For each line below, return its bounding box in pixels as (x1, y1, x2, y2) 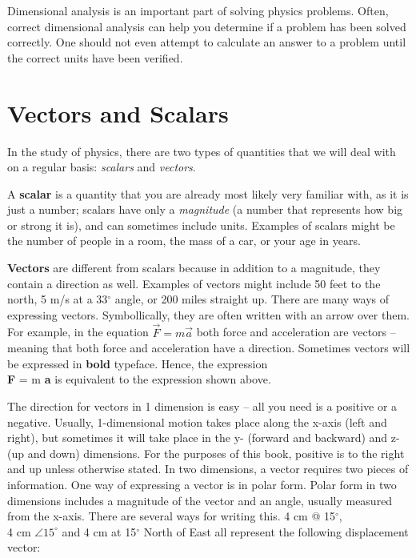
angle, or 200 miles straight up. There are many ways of (114, 291, 390, 307)
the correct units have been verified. (7, 49, 183, 66)
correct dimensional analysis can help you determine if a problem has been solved (7, 18, 406, 34)
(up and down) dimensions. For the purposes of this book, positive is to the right (7, 444, 405, 461)
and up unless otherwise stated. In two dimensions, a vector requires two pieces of (7, 460, 409, 477)
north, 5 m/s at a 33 (7, 291, 108, 307)
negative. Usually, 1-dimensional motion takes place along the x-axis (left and (7, 413, 387, 430)
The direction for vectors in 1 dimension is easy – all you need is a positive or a (7, 398, 398, 415)
